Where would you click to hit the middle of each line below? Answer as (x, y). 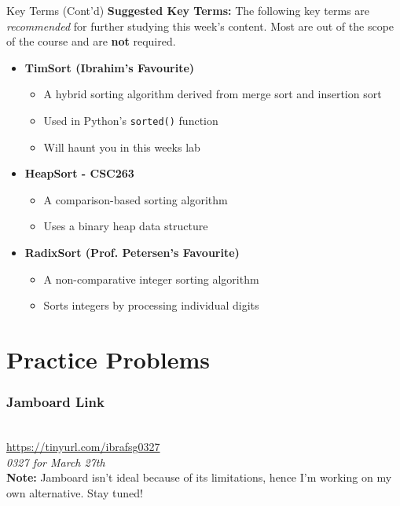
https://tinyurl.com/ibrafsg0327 (83, 446)
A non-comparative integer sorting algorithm (151, 279)
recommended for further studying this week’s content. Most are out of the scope (200, 26)
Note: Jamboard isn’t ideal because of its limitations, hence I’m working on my (199, 477)
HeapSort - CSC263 (79, 173)
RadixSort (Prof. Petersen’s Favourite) (132, 252)
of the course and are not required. (91, 41)
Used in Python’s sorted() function (131, 120)
